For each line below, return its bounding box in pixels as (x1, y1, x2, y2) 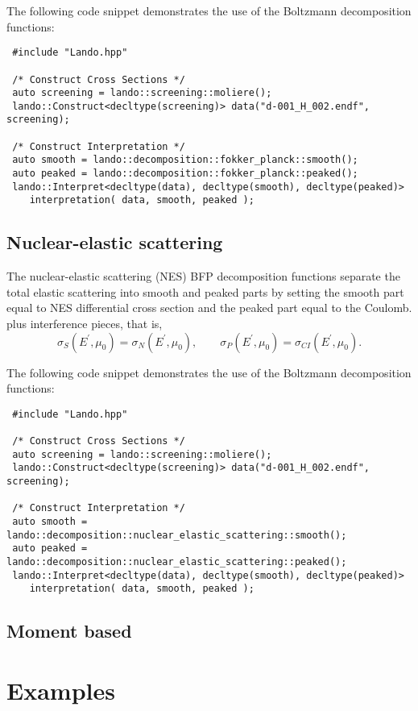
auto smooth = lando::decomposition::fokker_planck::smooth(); (12, 154, 358, 166)
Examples (6, 673, 115, 706)
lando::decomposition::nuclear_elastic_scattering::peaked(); (6, 556, 347, 568)
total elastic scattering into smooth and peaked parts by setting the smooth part (6, 283, 404, 300)
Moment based (6, 618, 132, 643)
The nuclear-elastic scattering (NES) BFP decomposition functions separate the (6, 268, 400, 285)
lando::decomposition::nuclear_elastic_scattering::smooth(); (6, 529, 347, 541)
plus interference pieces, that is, (6, 315, 163, 332)
